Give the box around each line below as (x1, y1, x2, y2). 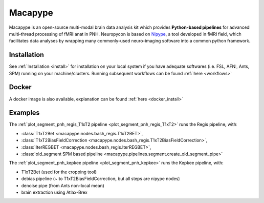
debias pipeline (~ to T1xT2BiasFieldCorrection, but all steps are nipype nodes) (21, 176, 180, 182)
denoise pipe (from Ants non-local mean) (21, 183, 105, 188)
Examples (9, 109, 40, 117)
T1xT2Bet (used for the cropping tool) (21, 169, 97, 175)
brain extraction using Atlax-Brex (21, 189, 88, 195)
